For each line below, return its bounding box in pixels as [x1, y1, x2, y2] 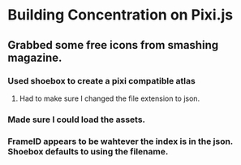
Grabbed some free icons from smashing [7, 38, 219, 52]
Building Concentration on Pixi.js [7, 6, 234, 24]
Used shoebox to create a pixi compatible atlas [7, 75, 196, 86]
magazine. [7, 50, 62, 64]
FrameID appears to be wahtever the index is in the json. [7, 136, 233, 147]
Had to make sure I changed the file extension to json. [19, 93, 200, 103]
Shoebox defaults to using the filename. [7, 145, 169, 157]
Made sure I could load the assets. [7, 114, 146, 125]
